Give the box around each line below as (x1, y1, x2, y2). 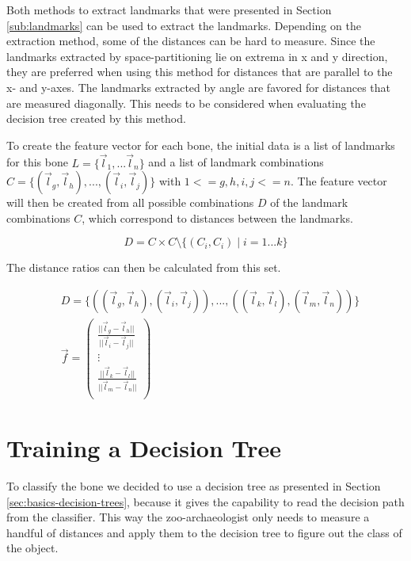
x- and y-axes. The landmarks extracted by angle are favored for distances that (6, 78, 391, 95)
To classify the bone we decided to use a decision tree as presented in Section (6, 478, 381, 494)
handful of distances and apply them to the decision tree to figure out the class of (6, 524, 402, 540)
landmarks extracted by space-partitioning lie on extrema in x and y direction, (6, 48, 388, 64)
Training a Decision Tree (6, 432, 282, 464)
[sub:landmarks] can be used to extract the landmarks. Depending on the (6, 17, 361, 33)
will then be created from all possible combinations (6, 194, 254, 211)
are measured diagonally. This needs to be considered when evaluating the (6, 94, 366, 111)
